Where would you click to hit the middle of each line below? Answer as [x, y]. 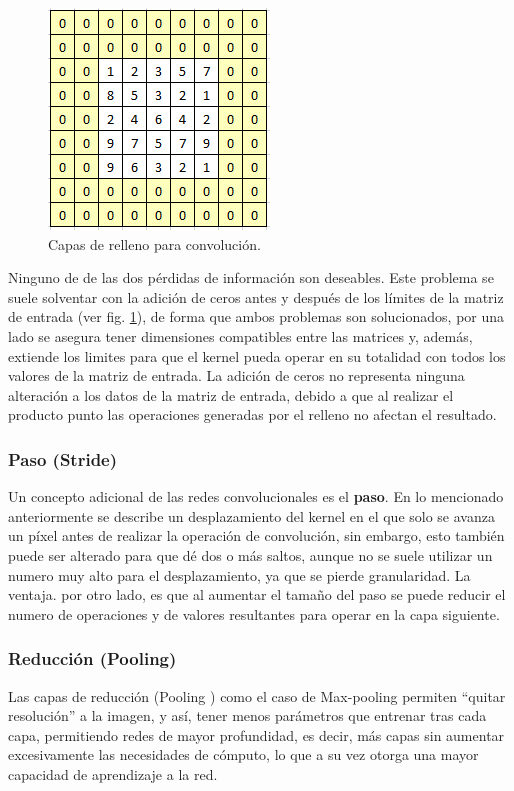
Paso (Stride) [63, 458]
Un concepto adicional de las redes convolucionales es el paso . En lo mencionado [256, 496]
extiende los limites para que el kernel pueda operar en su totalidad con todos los [257, 355]
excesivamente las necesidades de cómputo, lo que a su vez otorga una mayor [243, 754]
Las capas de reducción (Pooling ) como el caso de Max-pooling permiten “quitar [257, 695]
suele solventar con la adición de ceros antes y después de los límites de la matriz [256, 296]
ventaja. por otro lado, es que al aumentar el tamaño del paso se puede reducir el [257, 594]
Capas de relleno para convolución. [154, 243]
